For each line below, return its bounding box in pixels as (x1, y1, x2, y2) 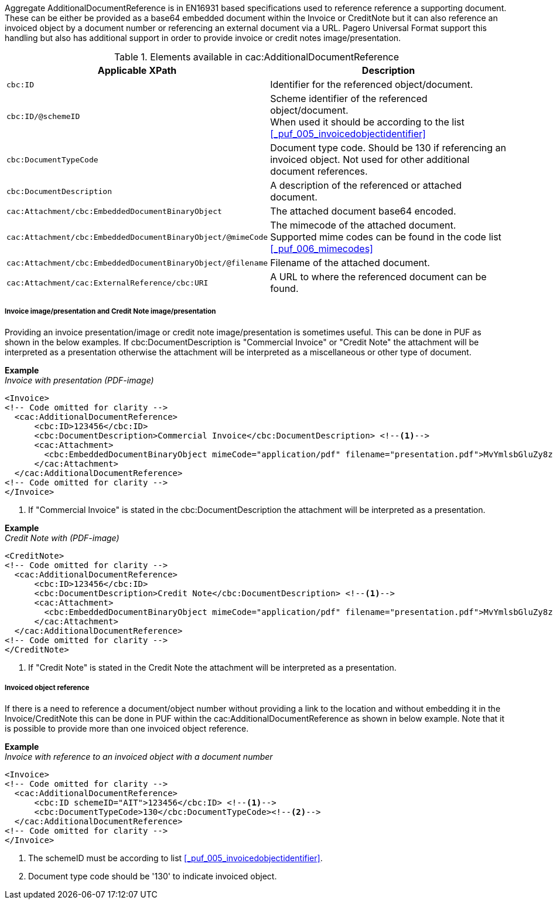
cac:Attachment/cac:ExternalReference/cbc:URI (6, 278, 209, 287)
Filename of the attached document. (270, 257, 430, 269)
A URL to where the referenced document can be (270, 271, 487, 283)
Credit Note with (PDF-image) (5, 532, 120, 543)
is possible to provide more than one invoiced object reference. (5, 723, 249, 733)
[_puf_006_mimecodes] (270, 243, 373, 254)
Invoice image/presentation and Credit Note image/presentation (5, 307, 216, 316)
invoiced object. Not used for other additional (270, 154, 470, 165)
